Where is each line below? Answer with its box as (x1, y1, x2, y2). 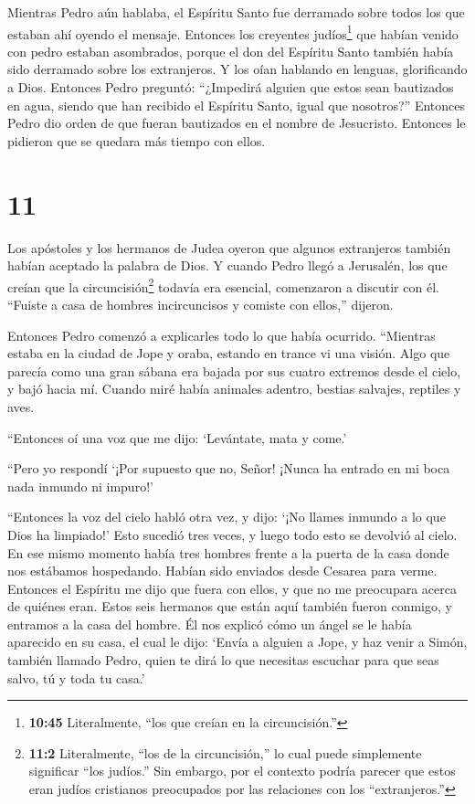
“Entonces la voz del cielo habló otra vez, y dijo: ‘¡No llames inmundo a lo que (7, 507, 446, 526)
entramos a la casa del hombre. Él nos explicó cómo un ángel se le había (7, 614, 412, 633)
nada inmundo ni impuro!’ (7, 476, 153, 495)
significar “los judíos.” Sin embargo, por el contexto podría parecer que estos (28, 761, 456, 780)
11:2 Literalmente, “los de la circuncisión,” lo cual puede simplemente (28, 743, 422, 762)
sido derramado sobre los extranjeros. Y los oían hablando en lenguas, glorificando (7, 59, 468, 79)
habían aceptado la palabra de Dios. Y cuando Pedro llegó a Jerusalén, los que (7, 256, 448, 275)
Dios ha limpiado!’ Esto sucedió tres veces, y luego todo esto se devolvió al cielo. (7, 524, 458, 544)
